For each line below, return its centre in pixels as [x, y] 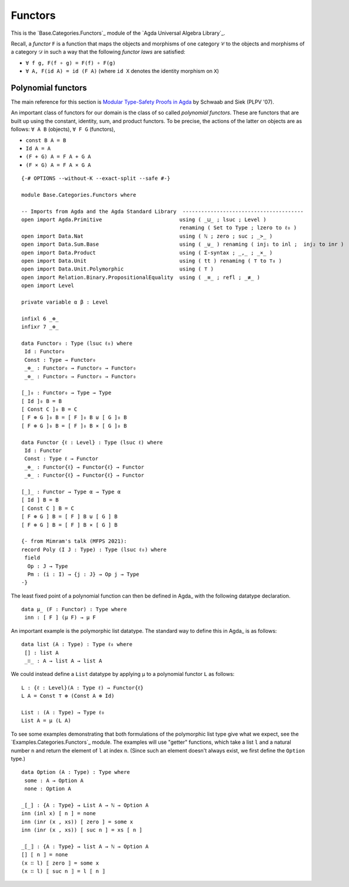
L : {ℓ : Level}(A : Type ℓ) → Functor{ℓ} [82, 687]
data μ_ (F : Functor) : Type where [74, 609]
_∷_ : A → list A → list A [63, 661]
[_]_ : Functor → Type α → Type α [71, 492]
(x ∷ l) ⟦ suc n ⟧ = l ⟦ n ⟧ [63, 871]
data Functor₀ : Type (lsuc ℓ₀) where [77, 343]
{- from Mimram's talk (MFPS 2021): [74, 541]
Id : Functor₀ [45, 352]
